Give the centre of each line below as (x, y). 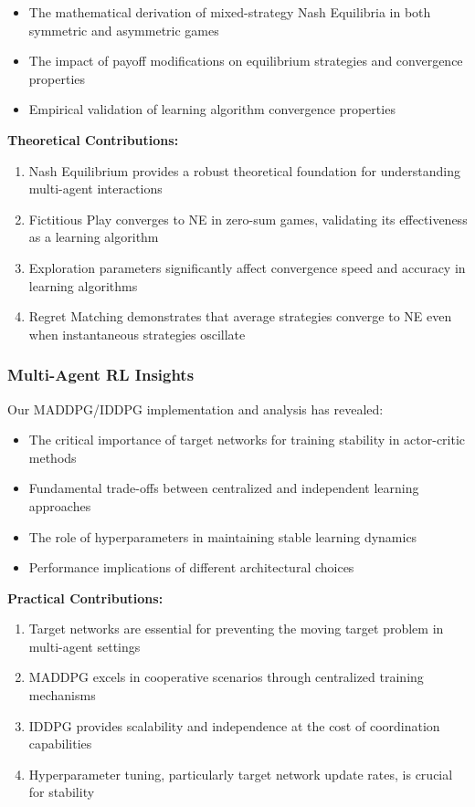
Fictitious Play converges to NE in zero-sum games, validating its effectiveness (248, 219)
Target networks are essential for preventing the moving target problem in (236, 629)
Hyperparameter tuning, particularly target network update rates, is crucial (241, 774)
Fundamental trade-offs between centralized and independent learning (224, 488)
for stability (62, 792)
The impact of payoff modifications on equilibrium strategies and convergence (246, 61)
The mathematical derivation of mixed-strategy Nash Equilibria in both (230, 12)
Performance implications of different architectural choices (191, 567)
